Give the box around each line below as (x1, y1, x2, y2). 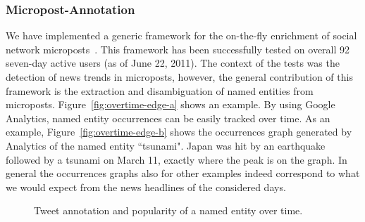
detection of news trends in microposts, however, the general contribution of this (6, 70, 353, 84)
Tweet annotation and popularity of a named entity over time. (34, 203, 303, 218)
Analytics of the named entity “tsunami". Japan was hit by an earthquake (6, 138, 326, 152)
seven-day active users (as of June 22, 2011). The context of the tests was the (6, 55, 340, 70)
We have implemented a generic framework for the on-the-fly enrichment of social (6, 28, 357, 43)
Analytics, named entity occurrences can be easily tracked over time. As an (6, 110, 330, 125)
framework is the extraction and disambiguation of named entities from (6, 83, 314, 98)
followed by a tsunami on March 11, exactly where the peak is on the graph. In (6, 152, 347, 166)
